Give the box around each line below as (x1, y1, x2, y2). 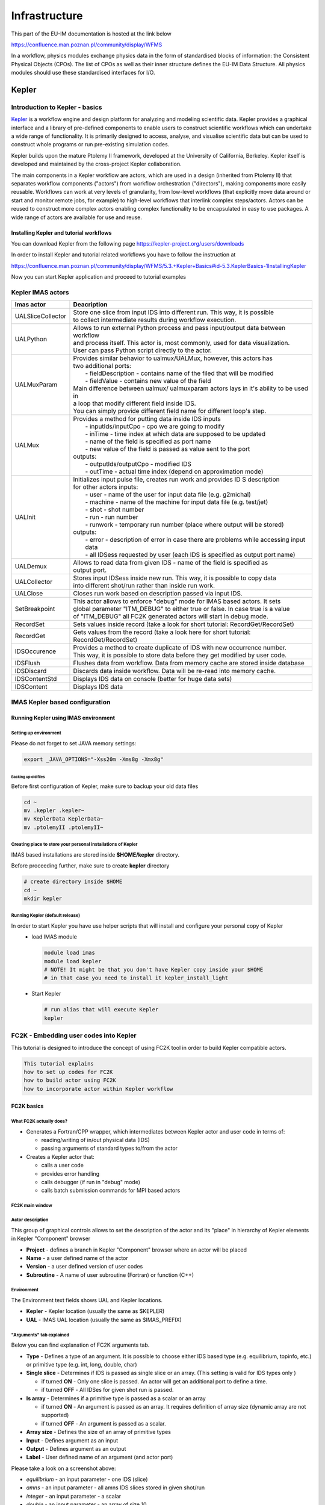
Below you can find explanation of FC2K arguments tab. (11, 1341, 150, 1348)
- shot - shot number (85, 506, 144, 514)
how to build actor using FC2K (23, 1077, 117, 1084)
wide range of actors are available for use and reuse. (11, 214, 143, 221)
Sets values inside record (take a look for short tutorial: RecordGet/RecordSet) (73, 620, 294, 628)
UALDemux (14, 562, 48, 571)
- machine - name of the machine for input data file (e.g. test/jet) (85, 498, 268, 506)
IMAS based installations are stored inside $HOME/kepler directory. (11, 851, 180, 858)
